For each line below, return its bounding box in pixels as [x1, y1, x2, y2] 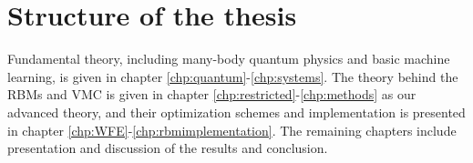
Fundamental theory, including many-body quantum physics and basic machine [7, 49, 450, 68]
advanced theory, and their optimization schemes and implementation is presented [7, 102, 466, 121]
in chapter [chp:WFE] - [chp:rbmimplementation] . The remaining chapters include [7, 120, 457, 139]
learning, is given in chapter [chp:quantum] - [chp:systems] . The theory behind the [7, 66, 458, 86]
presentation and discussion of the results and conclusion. [7, 138, 328, 158]
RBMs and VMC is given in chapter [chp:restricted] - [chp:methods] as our [7, 85, 416, 104]
